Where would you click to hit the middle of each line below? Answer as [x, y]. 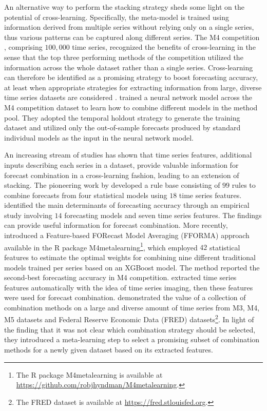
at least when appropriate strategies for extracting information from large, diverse [133, 87]
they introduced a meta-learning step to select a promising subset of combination [132, 339]
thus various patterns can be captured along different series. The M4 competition [132, 37]
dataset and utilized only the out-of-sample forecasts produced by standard [122, 128]
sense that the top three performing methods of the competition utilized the [124, 57]
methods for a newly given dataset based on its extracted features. [109, 349]
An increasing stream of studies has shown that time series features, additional [128, 155]
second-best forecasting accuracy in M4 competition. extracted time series [120, 277]
